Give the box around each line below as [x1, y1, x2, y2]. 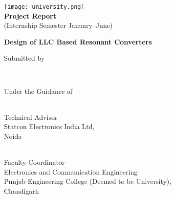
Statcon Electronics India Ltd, [4, 121, 95, 132]
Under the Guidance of [4, 86, 73, 96]
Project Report [4, 10, 57, 21]
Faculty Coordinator [4, 157, 65, 167]
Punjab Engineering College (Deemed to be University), [4, 176, 172, 186]
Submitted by [4, 53, 45, 63]
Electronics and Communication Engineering [4, 166, 138, 177]
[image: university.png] [4, 3, 85, 10]
